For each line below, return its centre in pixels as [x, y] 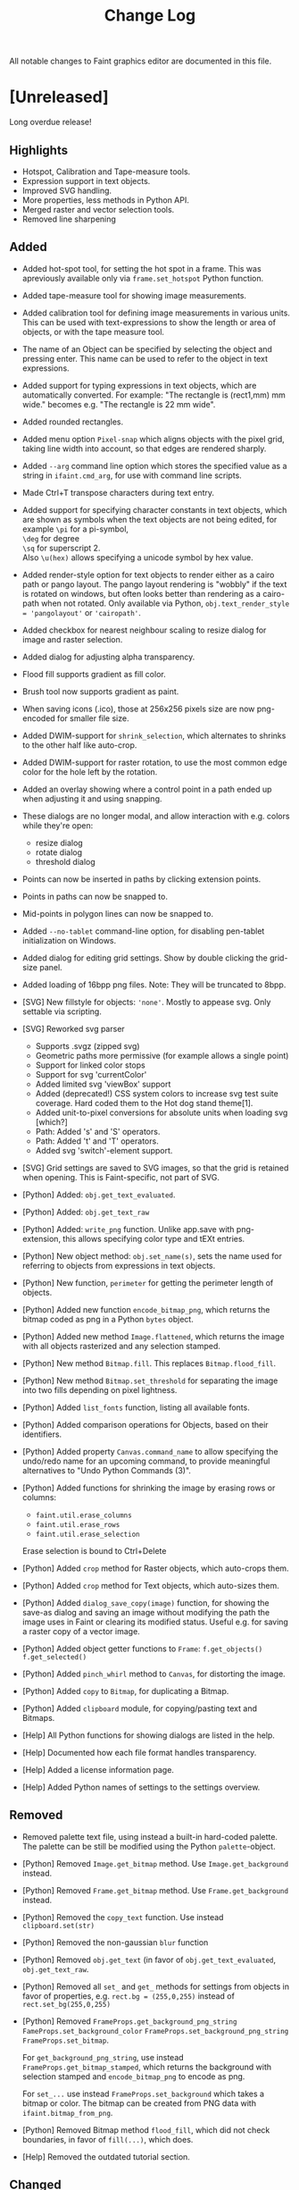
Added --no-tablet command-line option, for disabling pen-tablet [143, 931]
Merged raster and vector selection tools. [98, 209]
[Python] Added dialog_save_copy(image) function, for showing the [145, 1603]
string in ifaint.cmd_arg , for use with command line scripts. [132, 475]
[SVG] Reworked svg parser [73, 1028]
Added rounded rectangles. [73, 422]
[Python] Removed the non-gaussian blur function [115, 1942]
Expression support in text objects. [86, 180]
